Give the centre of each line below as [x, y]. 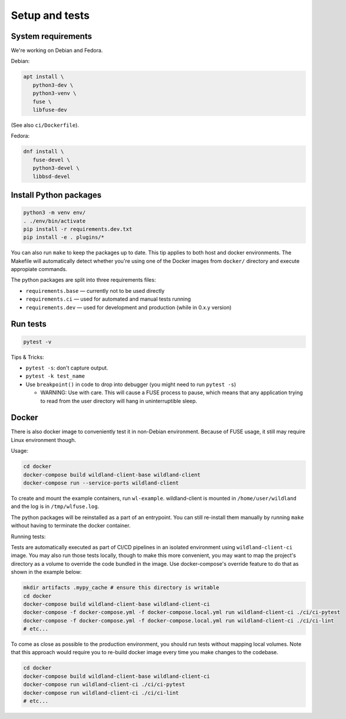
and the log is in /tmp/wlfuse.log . [55, 506]
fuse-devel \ [52, 160]
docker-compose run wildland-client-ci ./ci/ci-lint [101, 693]
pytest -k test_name [55, 376]
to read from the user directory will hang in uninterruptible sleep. [119, 401]
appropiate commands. [39, 269]
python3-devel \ [56, 168]
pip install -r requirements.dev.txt [78, 229]
